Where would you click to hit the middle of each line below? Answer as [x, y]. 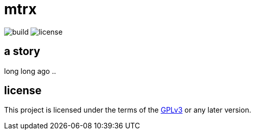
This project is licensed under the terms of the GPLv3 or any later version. [128, 110]
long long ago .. [30, 71]
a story [22, 51]
